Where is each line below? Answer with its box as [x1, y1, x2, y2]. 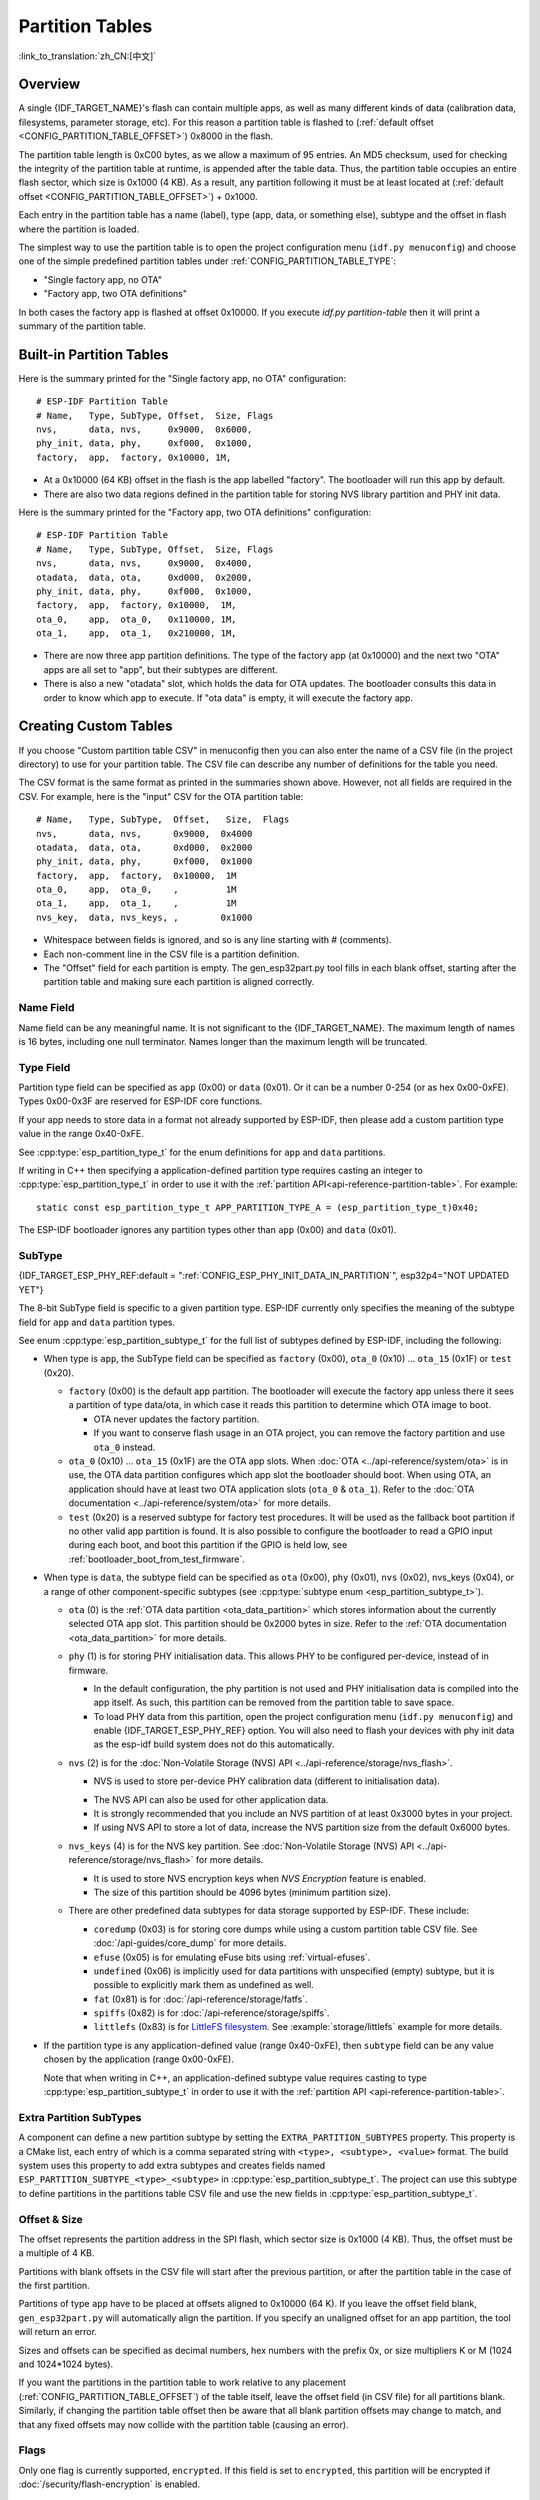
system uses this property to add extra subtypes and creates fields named [18, 2159, 326, 2171]
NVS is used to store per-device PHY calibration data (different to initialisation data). [93, 1775, 440, 1787]
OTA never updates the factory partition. [93, 1413, 260, 1425]
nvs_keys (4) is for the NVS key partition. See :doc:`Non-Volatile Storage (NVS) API [68, 1840, 415, 1852]
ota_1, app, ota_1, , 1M [36, 898, 237, 909]
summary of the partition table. [18, 320, 147, 332]
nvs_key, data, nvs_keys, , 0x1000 [36, 911, 253, 923]
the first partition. [18, 2280, 90, 2292]
